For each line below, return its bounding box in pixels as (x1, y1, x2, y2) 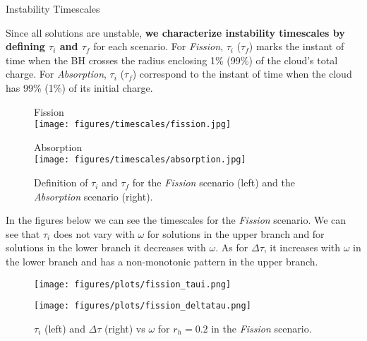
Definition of (34, 175, 88, 190)
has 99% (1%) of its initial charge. (6, 80, 153, 95)
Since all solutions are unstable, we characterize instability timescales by (6, 25, 345, 40)
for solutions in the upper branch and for (147, 226, 325, 241)
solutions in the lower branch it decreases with (6, 240, 206, 255)
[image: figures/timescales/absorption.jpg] (34, 155, 246, 165)
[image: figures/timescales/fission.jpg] (34, 119, 231, 130)
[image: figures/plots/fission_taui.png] (34, 279, 231, 289)
